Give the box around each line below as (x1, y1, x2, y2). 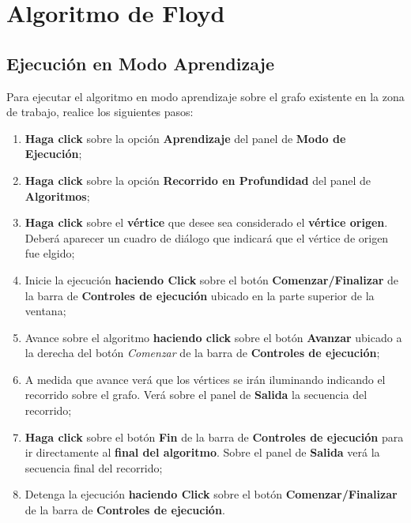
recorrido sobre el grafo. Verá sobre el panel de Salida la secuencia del (25, 386, 368, 403)
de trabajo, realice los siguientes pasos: (6, 103, 194, 120)
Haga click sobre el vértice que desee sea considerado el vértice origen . (25, 214, 388, 231)
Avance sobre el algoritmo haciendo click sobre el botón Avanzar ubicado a (25, 329, 402, 345)
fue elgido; (25, 245, 75, 261)
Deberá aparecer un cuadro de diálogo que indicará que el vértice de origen (25, 229, 389, 246)
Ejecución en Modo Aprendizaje (6, 51, 274, 75)
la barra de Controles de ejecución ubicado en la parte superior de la (25, 287, 375, 303)
